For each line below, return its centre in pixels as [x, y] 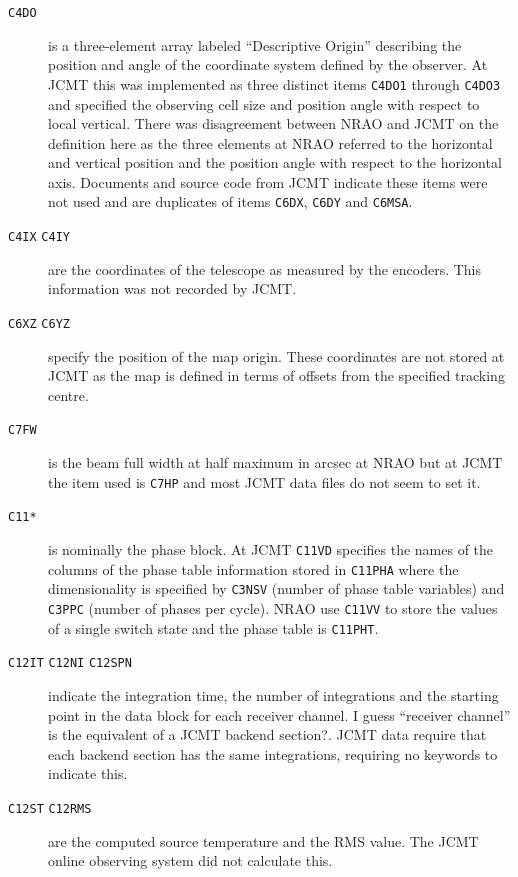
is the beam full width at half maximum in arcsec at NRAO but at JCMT [275, 462]
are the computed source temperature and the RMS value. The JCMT [263, 840]
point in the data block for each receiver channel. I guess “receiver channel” [279, 714]
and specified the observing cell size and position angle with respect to [264, 103]
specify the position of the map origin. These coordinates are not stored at [276, 355]
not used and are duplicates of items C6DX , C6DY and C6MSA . [230, 201]
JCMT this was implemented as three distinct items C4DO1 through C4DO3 [274, 83]
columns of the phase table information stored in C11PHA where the [253, 568]
